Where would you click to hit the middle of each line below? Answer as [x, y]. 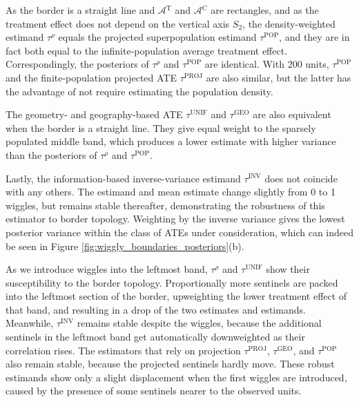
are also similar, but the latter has [279, 77]
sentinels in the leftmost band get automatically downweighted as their [155, 337]
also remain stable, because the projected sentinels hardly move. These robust [170, 364]
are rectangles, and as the [265, 10]
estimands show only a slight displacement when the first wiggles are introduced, [176, 377]
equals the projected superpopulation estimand [157, 37]
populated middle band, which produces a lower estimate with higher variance [171, 141]
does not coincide [301, 178]
